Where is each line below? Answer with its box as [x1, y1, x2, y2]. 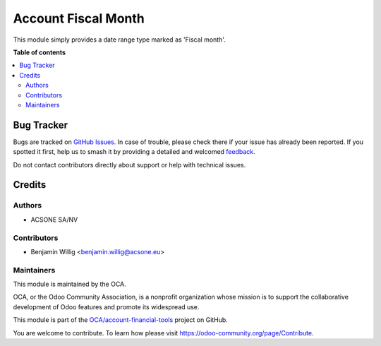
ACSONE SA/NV [30, 215, 78, 224]
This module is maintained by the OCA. [13, 280, 126, 289]
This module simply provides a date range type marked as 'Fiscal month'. [13, 35, 226, 44]
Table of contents [13, 48, 66, 56]
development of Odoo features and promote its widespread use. [13, 302, 200, 311]
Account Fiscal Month [13, 11, 145, 26]
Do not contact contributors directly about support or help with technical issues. [13, 160, 246, 169]
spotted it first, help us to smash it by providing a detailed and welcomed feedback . [13, 148, 255, 156]
